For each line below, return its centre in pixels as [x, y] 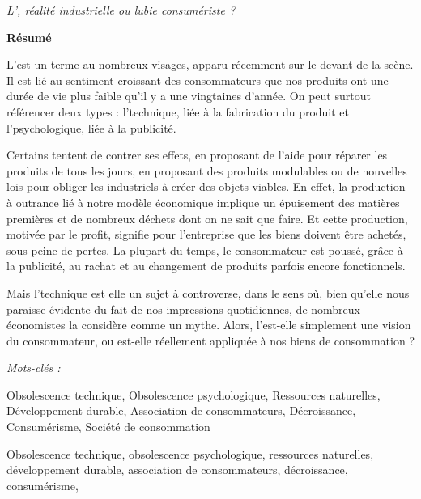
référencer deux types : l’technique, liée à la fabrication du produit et [178, 111]
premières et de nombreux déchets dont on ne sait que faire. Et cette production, [207, 218]
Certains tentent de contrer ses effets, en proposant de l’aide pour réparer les [197, 155]
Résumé [29, 37]
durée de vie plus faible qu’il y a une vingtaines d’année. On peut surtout [189, 96]
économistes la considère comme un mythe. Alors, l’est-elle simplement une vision [209, 325]
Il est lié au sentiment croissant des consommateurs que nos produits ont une [198, 80]
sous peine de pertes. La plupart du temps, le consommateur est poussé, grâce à [205, 250]
